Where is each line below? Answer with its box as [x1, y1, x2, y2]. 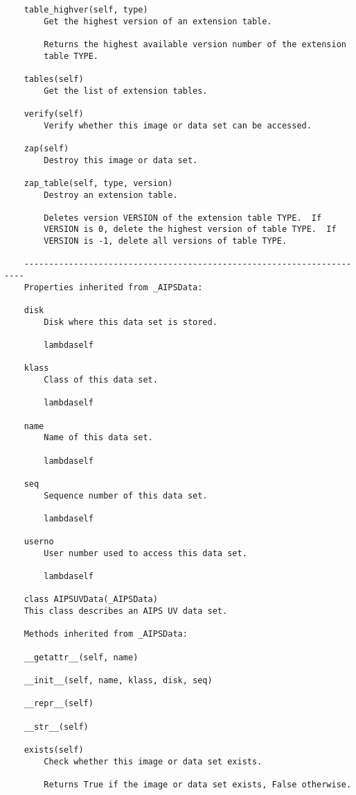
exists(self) [24, 745, 84, 755]
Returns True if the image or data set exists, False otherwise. [44, 779, 352, 789]
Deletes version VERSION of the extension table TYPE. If [44, 212, 322, 223]
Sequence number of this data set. [44, 490, 208, 501]
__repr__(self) [24, 698, 94, 709]
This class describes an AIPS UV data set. [24, 606, 228, 617]
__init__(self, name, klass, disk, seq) [24, 676, 213, 686]
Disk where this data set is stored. [44, 317, 217, 327]
